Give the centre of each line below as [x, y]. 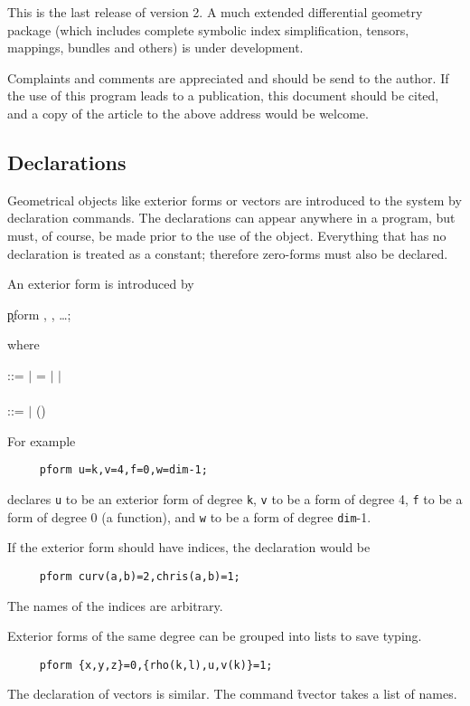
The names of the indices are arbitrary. [115, 605]
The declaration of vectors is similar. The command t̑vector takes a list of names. [232, 694]
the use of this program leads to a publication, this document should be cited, [223, 95]
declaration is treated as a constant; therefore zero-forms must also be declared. [228, 253]
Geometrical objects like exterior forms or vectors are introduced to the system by [235, 200]
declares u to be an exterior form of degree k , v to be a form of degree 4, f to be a [235, 498]
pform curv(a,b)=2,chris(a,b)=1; [140, 576]
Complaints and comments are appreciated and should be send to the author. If [228, 77]
